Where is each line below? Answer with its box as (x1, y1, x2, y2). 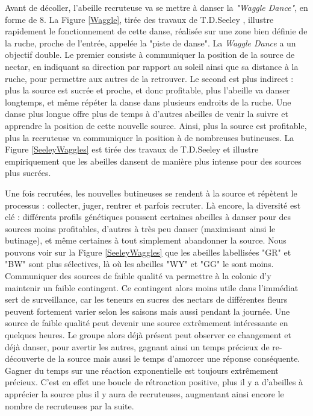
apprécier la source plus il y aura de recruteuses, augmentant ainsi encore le (5, 388, 284, 400)
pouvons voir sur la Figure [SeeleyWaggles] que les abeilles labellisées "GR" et (5, 245, 291, 258)
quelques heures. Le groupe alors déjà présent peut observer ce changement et (5, 329, 291, 341)
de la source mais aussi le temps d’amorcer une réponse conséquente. (47, 352, 300, 365)
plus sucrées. (5, 166, 51, 179)
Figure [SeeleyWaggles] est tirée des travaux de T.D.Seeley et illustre (5, 143, 259, 156)
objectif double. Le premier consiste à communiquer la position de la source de (5, 48, 295, 61)
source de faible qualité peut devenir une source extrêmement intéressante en (5, 317, 288, 329)
